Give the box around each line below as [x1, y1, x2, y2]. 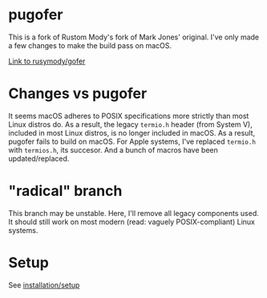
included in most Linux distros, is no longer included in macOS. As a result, [8, 128, 256, 137]
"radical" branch [8, 182, 123, 200]
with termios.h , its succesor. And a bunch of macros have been [8, 145, 218, 154]
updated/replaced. [8, 153, 70, 163]
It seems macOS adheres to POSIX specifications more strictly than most [8, 111, 249, 120]
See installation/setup [8, 280, 80, 290]
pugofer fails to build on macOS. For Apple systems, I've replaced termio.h [8, 137, 257, 146]
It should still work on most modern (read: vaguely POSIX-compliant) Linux [8, 217, 255, 227]
